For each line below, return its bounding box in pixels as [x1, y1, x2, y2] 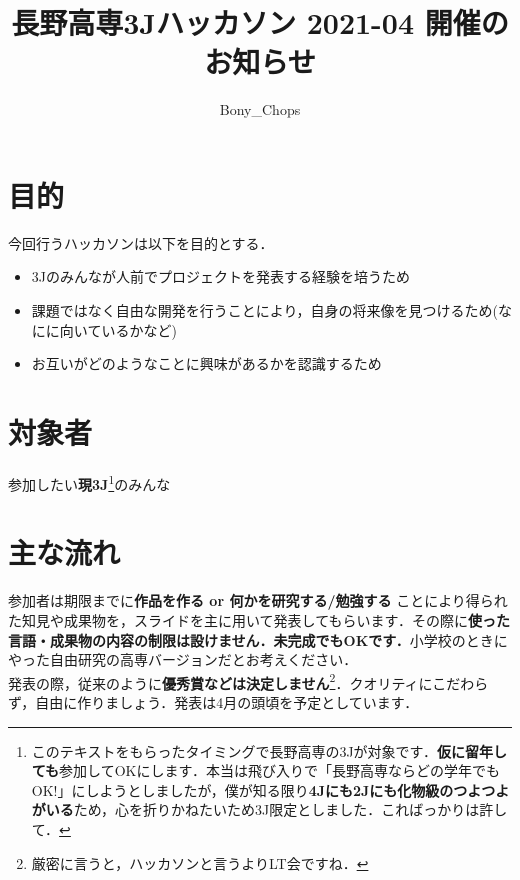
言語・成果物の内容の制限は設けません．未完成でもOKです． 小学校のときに [8, 629, 508, 650]
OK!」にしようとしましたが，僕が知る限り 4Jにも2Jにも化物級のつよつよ [31, 779, 510, 800]
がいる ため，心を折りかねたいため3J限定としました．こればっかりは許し [31, 799, 508, 820]
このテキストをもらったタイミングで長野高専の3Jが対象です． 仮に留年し [31, 740, 508, 761]
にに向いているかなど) [31, 319, 177, 340]
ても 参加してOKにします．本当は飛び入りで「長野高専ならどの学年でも [31, 760, 500, 781]
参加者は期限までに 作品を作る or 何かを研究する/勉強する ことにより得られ [8, 590, 508, 611]
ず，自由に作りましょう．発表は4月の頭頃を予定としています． [8, 691, 419, 712]
